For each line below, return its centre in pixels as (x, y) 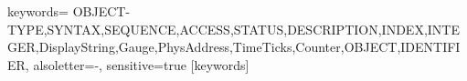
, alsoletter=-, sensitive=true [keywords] (137, 64)
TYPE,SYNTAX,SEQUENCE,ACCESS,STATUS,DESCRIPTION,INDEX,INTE (233, 29)
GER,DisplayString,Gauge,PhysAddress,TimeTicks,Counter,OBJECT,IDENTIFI (234, 47)
